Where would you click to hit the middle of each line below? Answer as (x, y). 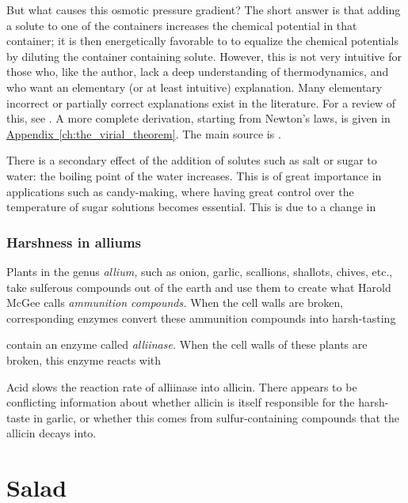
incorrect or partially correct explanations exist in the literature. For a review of (201, 102)
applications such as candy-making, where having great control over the (180, 191)
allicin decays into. (51, 433)
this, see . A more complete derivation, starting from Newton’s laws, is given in (198, 118)
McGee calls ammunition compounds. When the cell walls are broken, (175, 303)
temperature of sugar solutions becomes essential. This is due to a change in (191, 207)
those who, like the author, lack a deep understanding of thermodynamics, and (198, 72)
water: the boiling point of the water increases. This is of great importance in (194, 175)
